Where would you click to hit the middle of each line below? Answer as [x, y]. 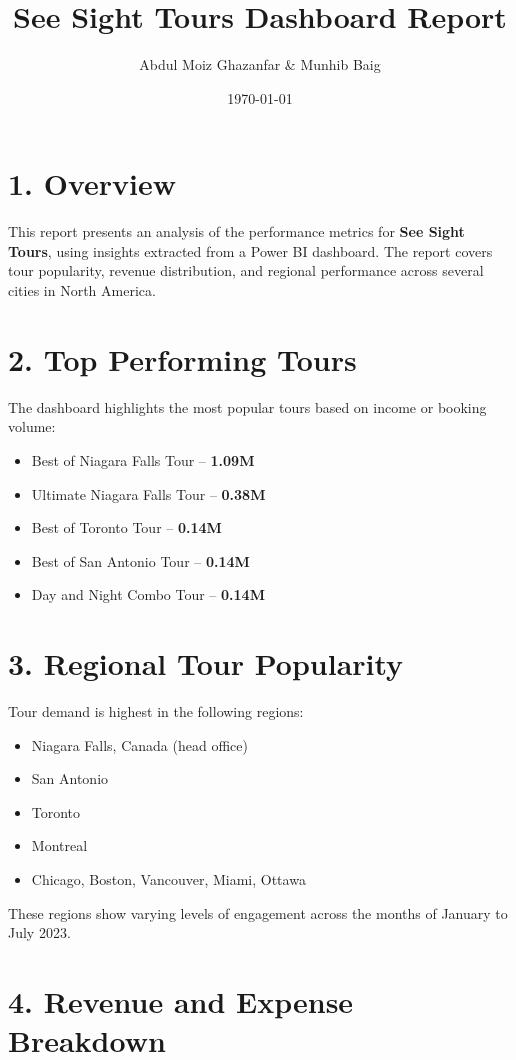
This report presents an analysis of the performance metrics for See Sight [236, 231]
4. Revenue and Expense [181, 1000]
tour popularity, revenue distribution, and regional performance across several [246, 270]
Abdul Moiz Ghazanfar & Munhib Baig [260, 64]
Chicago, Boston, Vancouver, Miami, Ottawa [168, 879]
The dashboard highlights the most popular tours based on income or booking [247, 406]
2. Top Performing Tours [182, 358]
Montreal [59, 845]
